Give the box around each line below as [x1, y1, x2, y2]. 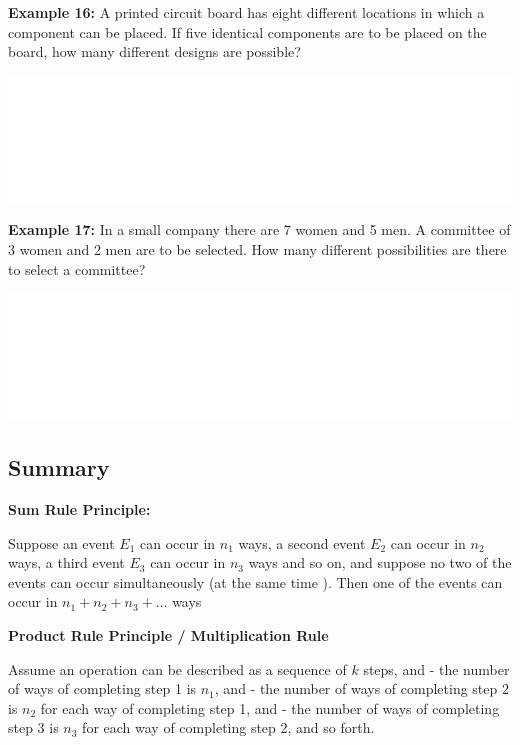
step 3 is [8, 717, 59, 738]
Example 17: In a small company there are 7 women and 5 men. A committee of [8, 219, 511, 240]
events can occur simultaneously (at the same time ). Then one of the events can [8, 571, 503, 592]
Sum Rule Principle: [8, 498, 151, 519]
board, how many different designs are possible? [8, 41, 301, 62]
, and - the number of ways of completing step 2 [214, 678, 509, 699]
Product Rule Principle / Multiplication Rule [8, 624, 329, 645]
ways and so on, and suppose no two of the [248, 552, 512, 573]
